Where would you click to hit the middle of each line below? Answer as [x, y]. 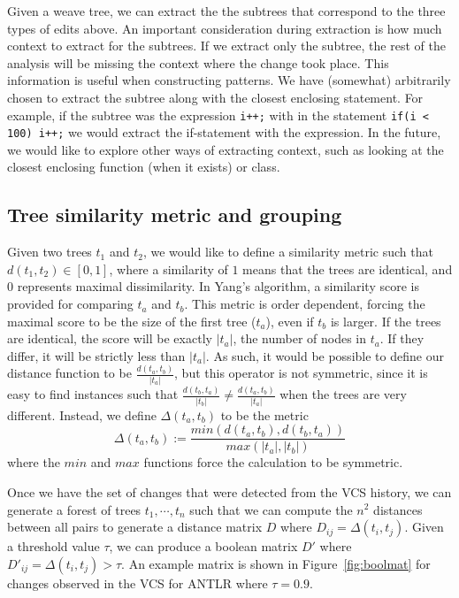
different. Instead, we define [82, 414]
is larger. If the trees [386, 321]
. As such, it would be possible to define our [325, 355]
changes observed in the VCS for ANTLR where [138, 583]
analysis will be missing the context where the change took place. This [198, 62]
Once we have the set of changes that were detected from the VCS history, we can [229, 491]
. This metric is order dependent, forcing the [305, 304]
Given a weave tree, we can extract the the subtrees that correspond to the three [226, 11]
